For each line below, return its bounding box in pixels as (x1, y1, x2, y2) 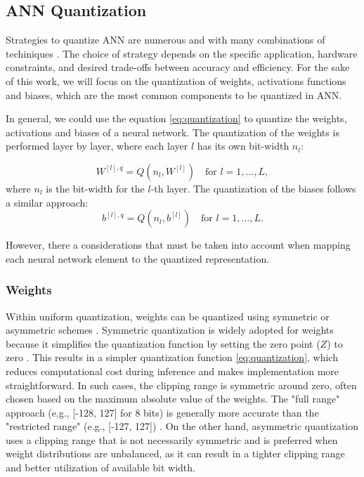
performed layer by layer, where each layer (6, 138, 188, 153)
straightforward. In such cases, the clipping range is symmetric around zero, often (6, 377, 357, 392)
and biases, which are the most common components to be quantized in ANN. (6, 87, 342, 102)
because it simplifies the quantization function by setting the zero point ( (6, 336, 320, 351)
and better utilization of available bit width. (6, 460, 195, 475)
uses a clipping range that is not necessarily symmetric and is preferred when (6, 432, 338, 447)
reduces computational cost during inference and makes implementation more (6, 363, 339, 378)
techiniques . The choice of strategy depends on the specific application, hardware (6, 46, 358, 60)
